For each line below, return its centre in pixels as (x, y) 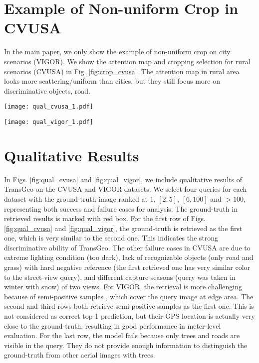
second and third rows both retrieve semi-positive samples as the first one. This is (129, 306)
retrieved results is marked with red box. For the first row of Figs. (105, 218)
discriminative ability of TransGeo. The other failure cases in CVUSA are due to (127, 247)
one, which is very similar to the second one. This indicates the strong (111, 238)
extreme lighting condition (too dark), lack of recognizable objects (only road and (129, 257)
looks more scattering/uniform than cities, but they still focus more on (112, 81)
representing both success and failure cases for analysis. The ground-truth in (121, 208)
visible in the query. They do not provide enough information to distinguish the (126, 345)
